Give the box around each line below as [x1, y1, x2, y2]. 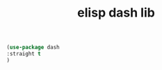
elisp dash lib [76, 5, 156, 21]
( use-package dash [6, 44, 60, 51]
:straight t [6, 51, 41, 58]
